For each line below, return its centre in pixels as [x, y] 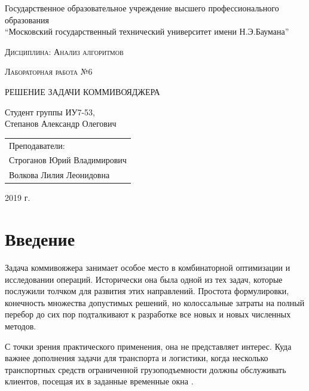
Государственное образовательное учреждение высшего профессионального [142, 8]
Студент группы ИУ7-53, [50, 112]
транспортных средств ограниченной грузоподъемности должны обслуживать [146, 369]
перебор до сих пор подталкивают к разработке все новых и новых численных [148, 314]
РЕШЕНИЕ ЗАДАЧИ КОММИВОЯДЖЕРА [82, 91]
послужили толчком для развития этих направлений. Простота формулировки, [147, 291]
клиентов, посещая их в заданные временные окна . [99, 381]
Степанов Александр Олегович [61, 123]
